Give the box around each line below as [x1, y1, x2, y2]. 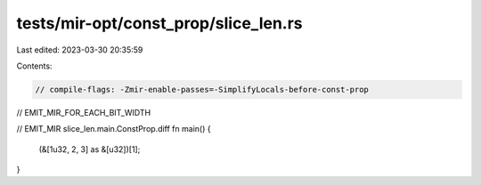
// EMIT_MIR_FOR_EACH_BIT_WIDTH [16, 107, 151, 117]
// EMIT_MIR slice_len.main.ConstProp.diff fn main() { [16, 124, 211, 134]
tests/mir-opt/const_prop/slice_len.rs [16, 13, 303, 33]
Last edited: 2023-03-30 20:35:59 [16, 44, 143, 55]
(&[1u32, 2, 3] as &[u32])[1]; [38, 143, 141, 155]
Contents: [16, 60, 53, 71]
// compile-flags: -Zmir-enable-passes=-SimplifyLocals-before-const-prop [35, 84, 370, 94]
